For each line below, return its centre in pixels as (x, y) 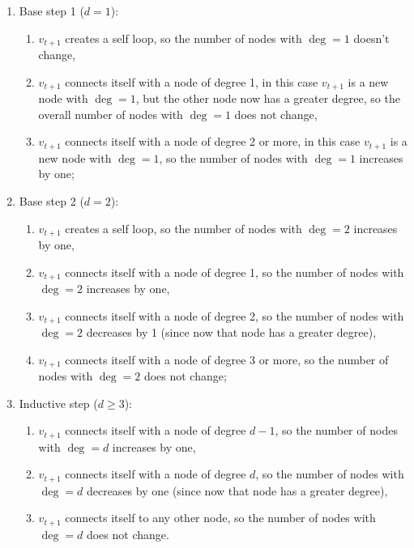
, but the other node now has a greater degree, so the (268, 98)
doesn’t (371, 38)
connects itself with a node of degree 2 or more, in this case (213, 141)
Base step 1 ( (51, 11)
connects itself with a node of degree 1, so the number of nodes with (235, 272)
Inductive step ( (58, 403)
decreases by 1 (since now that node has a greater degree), (231, 332)
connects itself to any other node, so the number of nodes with (220, 518)
